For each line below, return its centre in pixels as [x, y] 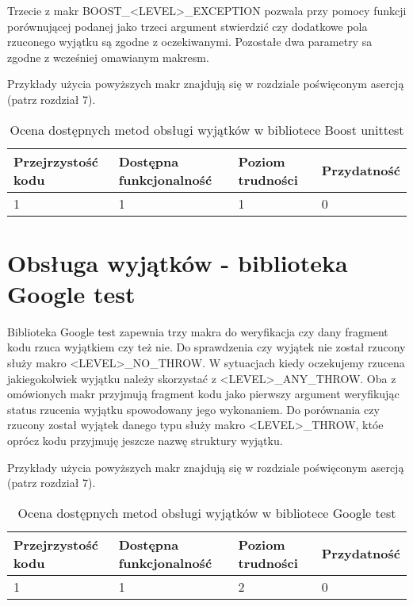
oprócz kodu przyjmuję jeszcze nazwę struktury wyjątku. [145, 441]
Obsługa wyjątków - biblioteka [178, 262]
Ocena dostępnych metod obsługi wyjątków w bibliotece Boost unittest [207, 129]
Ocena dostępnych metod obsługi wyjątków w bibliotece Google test [207, 512]
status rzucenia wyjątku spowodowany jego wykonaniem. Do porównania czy [193, 409]
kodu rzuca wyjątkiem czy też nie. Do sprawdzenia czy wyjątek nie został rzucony [206, 347]
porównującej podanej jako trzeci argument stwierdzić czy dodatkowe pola [187, 26]
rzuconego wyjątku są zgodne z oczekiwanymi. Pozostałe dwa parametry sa [190, 42]
